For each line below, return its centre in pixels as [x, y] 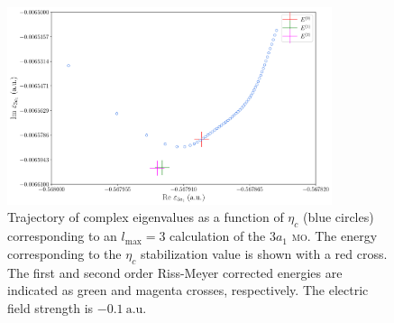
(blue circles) [339, 217]
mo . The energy [334, 236]
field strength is [50, 307]
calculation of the [218, 236]
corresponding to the [64, 253]
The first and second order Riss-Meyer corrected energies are [175, 272]
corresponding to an [62, 236]
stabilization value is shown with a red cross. [264, 253]
